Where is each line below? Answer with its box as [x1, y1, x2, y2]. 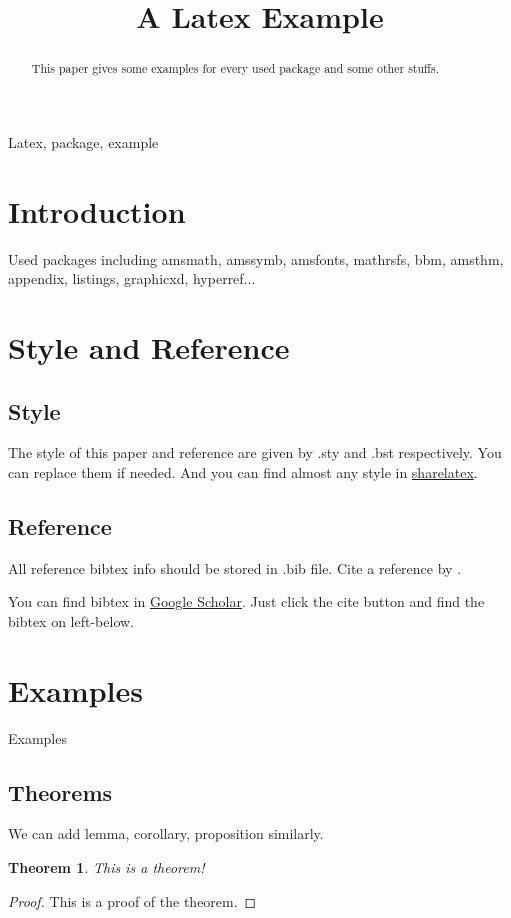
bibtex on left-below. [8, 610, 135, 631]
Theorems [8, 776, 113, 807]
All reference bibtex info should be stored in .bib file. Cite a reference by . [8, 557, 462, 578]
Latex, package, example [8, 131, 159, 152]
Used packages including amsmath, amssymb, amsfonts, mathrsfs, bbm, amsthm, [8, 248, 504, 269]
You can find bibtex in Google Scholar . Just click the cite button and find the [8, 591, 485, 612]
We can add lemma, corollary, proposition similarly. [8, 823, 324, 844]
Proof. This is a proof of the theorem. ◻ [8, 890, 257, 911]
